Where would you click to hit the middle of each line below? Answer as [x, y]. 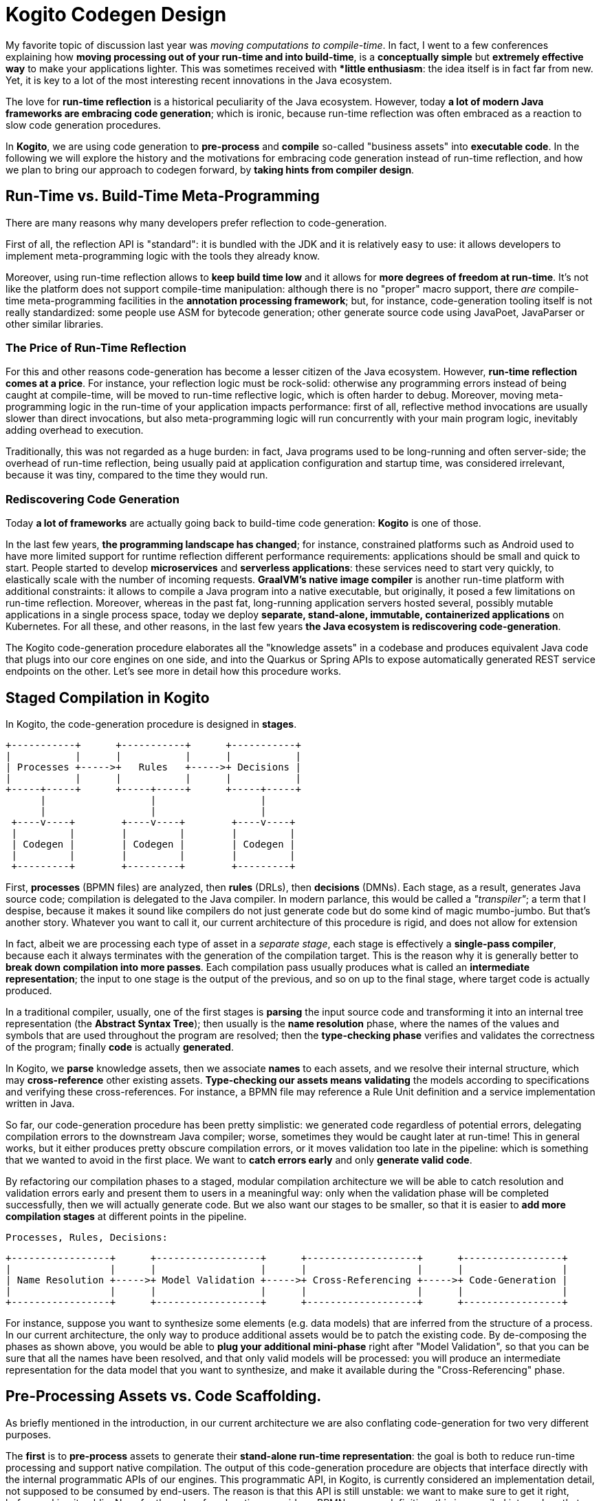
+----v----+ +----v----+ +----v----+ [153, 822]
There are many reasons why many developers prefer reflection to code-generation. [196, 222]
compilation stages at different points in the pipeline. [126, 1216]
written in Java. [40, 1103]
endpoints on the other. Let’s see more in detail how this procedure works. [174, 671]
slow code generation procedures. [83, 125]
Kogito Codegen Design [116, 14]
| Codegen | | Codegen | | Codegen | [153, 844]
